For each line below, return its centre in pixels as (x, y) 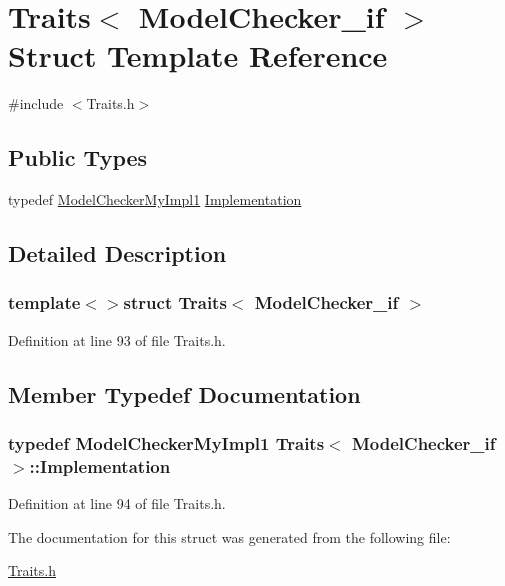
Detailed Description (117, 253)
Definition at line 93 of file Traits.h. (117, 339)
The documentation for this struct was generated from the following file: (229, 536)
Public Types (78, 157)
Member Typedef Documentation (184, 393)
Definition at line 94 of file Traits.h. (117, 503)
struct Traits (175, 302)
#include (36, 103)
